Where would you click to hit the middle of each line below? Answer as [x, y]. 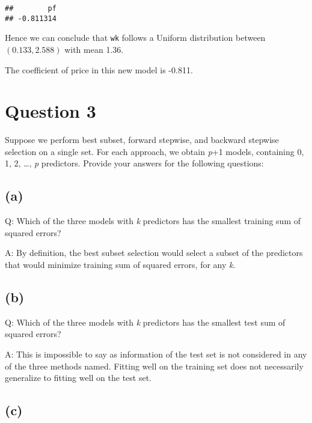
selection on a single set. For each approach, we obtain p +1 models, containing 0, [154, 151]
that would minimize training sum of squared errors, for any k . [120, 265]
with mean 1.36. [94, 49]
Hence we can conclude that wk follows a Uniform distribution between [135, 38]
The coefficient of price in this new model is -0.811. [99, 69]
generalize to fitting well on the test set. [78, 378]
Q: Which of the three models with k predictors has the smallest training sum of [153, 221]
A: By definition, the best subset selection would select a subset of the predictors [154, 253]
